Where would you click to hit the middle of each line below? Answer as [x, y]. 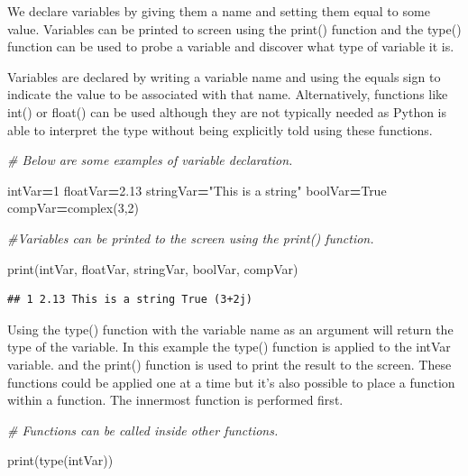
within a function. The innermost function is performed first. [175, 400]
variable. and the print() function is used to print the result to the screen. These [229, 364]
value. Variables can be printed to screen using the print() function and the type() [234, 28]
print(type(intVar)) [60, 460]
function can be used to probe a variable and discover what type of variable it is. [231, 46]
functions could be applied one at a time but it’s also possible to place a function [231, 382]
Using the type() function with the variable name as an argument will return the [230, 329]
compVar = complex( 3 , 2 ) [73, 208]
